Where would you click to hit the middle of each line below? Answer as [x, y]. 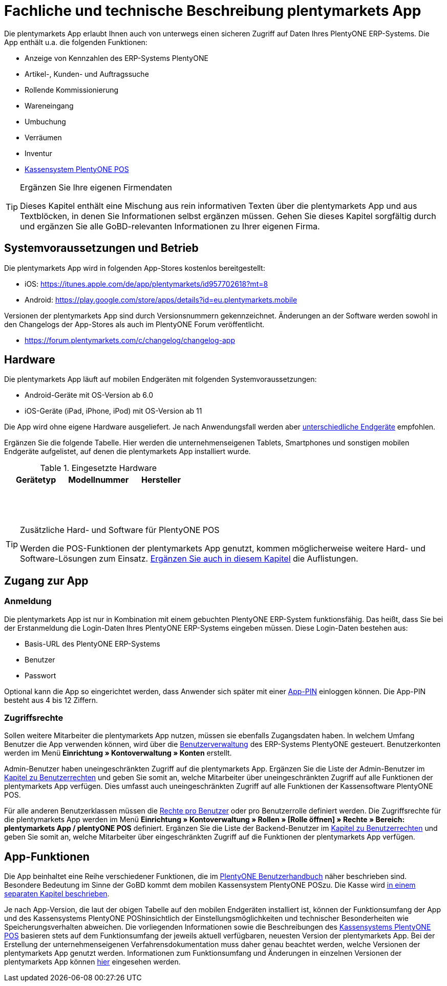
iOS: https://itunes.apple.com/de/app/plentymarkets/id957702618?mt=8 [146, 284]
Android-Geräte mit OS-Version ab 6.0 [89, 395]
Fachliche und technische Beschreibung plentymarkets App [213, 11]
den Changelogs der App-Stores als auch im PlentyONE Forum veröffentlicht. [134, 324]
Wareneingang [49, 105]
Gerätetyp [36, 480]
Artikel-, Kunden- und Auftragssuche [87, 74]
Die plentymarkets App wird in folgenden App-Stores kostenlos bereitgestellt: [135, 268]
